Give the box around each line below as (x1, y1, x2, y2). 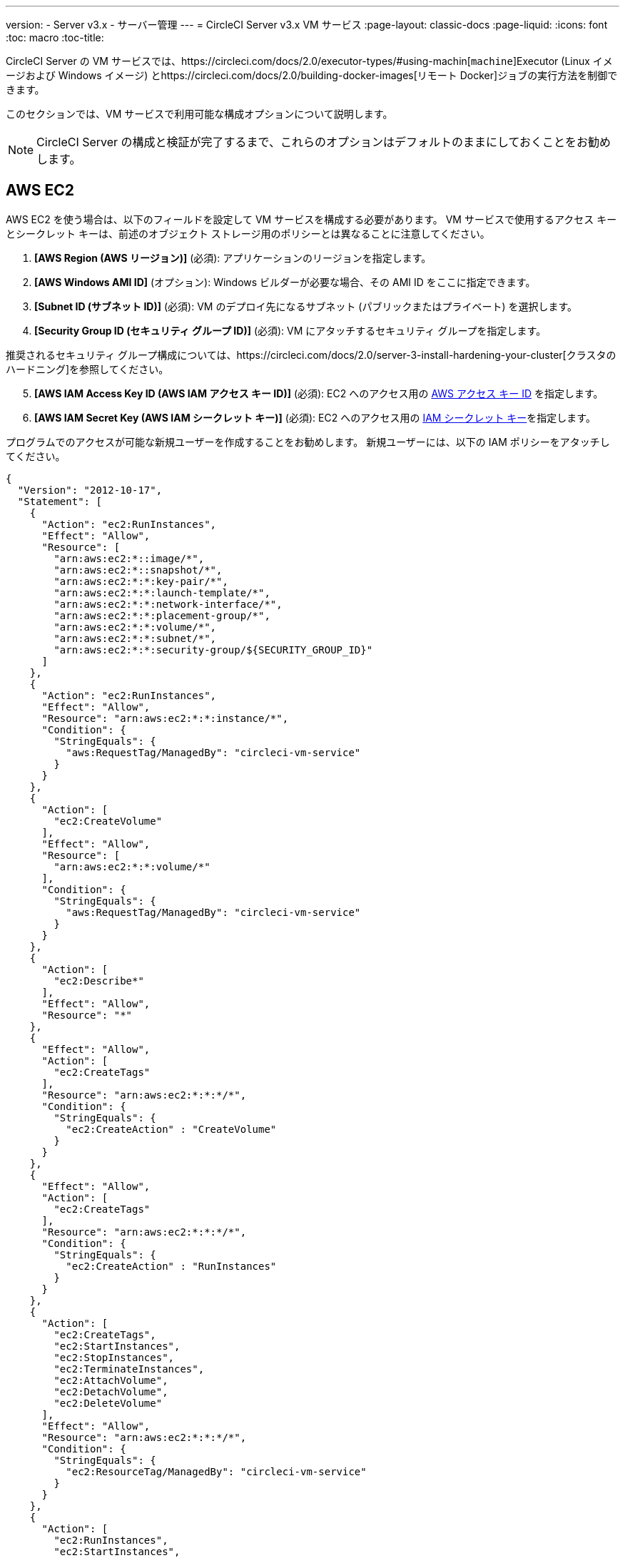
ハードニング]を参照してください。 (6, 362, 169, 375)
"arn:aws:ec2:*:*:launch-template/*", (54, 586, 270, 599)
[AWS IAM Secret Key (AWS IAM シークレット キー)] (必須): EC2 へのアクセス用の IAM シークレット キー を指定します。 (34, 411, 596, 424)
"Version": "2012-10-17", (17, 484, 163, 496)
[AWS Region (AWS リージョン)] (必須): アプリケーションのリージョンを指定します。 (34, 251, 432, 264)
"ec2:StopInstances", (54, 1351, 175, 1363)
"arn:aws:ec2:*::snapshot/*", (54, 564, 223, 576)
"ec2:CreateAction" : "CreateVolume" (66, 1123, 277, 1135)
